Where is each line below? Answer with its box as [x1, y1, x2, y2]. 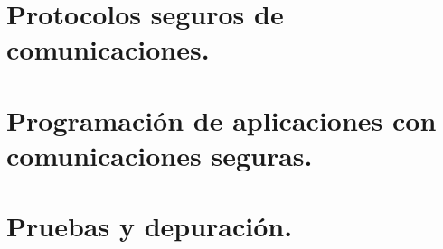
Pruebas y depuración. [6, 207, 293, 244]
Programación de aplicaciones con [6, 101, 437, 138]
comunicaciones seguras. [6, 136, 313, 173]
